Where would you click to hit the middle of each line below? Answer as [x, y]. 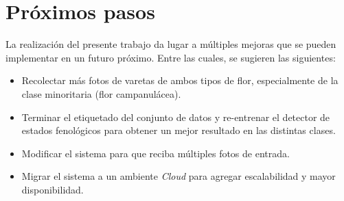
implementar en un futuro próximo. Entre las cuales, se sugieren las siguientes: [171, 57]
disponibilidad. [53, 189]
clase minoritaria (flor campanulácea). [101, 93]
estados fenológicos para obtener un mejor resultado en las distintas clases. [179, 130]
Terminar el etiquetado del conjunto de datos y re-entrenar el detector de [176, 117]
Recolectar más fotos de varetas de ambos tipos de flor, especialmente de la [180, 80]
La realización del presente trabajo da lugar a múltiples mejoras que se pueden [171, 44]
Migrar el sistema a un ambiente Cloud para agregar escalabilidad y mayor [179, 176]
